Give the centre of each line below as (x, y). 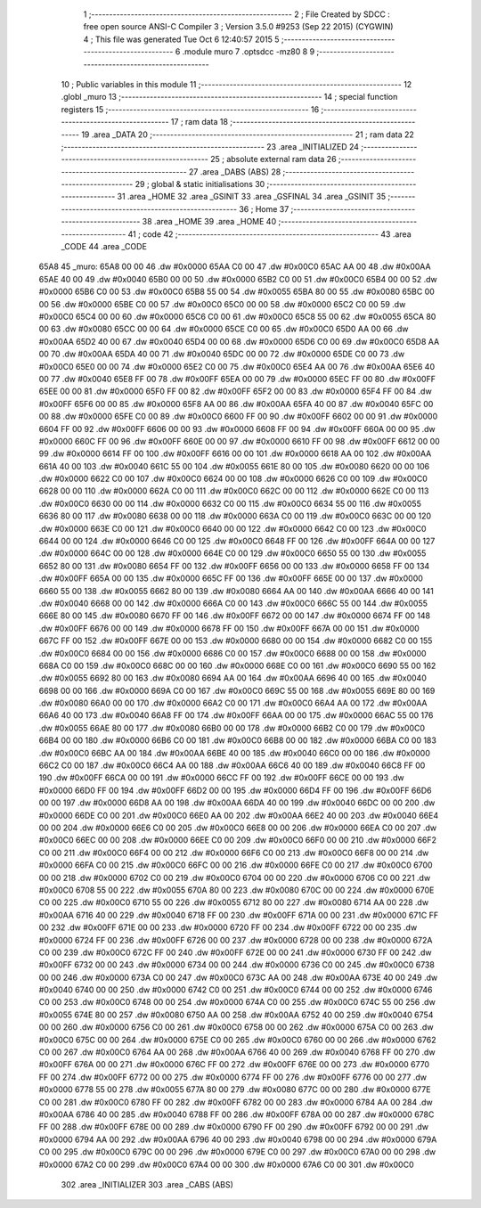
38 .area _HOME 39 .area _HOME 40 (209, 222)
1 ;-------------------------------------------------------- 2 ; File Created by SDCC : (237, 14)
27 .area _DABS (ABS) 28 (235, 171)
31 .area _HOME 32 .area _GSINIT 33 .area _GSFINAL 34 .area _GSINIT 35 (252, 197)
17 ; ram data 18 (200, 122)
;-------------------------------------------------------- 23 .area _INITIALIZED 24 (210, 146)
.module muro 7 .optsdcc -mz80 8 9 (249, 52)
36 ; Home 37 (264, 208)
